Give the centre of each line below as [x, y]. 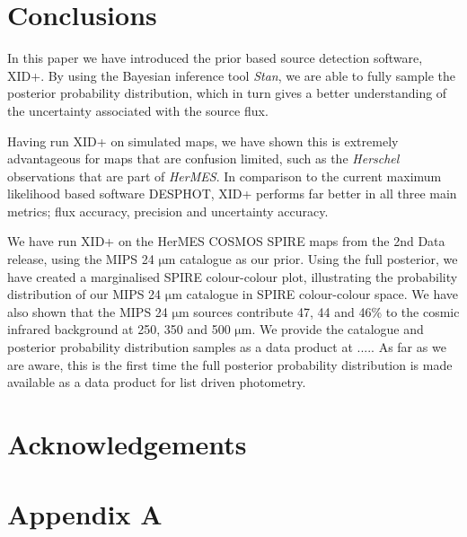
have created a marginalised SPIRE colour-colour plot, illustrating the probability [233, 276]
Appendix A [85, 514]
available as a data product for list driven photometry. [157, 382]
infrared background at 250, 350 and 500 [119, 329]
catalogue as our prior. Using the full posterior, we [319, 259]
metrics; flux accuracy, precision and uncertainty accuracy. [168, 211]
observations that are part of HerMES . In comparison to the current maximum [225, 176]
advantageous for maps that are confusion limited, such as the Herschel [203, 158]
